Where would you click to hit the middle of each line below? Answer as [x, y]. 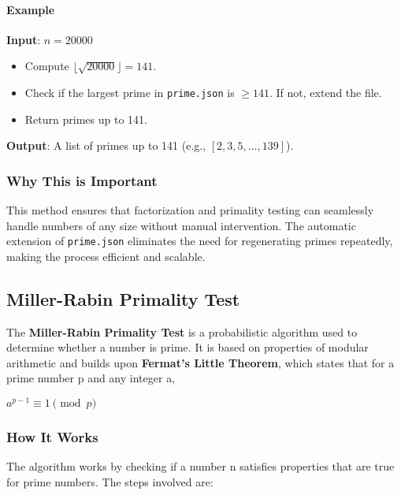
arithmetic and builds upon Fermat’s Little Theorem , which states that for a [200, 362]
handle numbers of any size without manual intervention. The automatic [181, 225]
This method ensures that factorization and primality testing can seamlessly [190, 210]
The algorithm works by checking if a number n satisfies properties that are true [200, 466]
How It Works [52, 437]
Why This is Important [82, 180]
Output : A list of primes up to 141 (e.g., [106, 145]
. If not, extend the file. [325, 92]
